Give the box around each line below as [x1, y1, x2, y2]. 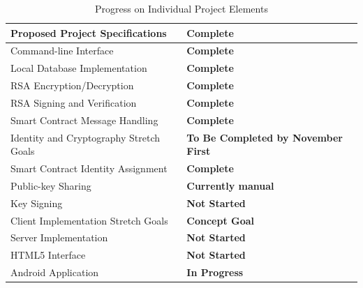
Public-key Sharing [10, 178, 91, 192]
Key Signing [10, 195, 63, 210]
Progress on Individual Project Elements [95, 1, 268, 15]
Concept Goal [186, 213, 255, 227]
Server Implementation [10, 230, 108, 245]
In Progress [186, 265, 244, 280]
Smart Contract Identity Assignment [10, 161, 168, 176]
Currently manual [186, 178, 274, 192]
